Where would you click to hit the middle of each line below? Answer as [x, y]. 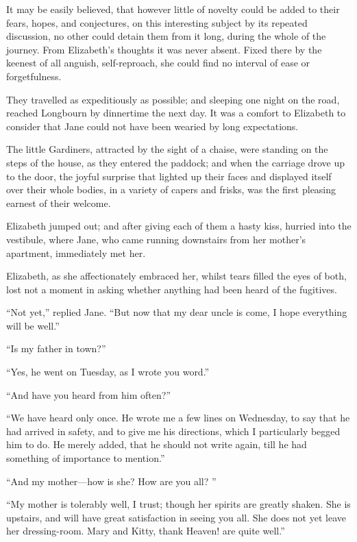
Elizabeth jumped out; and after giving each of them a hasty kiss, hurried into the [179, 226]
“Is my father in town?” [56, 348]
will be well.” [33, 325]
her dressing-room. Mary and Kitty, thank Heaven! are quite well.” [146, 531]
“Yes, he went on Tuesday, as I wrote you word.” [108, 372]
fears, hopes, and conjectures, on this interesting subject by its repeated [157, 22]
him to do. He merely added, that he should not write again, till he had [157, 444]
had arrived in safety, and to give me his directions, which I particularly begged [173, 431]
